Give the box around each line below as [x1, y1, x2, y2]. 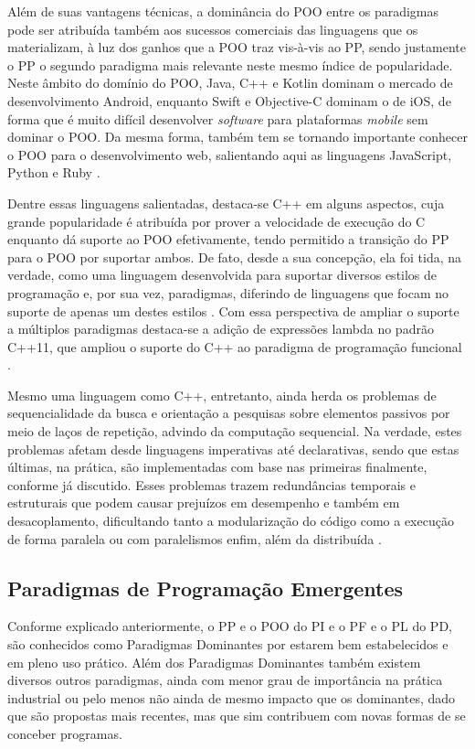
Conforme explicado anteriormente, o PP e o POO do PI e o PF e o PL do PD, [7, 616, 452, 636]
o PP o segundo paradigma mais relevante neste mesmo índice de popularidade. [7, 55, 453, 74]
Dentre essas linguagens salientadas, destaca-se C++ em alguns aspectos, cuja [7, 193, 445, 212]
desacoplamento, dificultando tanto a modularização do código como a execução [7, 511, 454, 530]
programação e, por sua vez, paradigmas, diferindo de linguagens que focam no [7, 283, 449, 302]
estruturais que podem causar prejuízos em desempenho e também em [7, 493, 400, 512]
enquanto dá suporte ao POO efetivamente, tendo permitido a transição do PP [7, 230, 449, 249]
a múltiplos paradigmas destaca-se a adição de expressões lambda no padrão [7, 319, 434, 338]
